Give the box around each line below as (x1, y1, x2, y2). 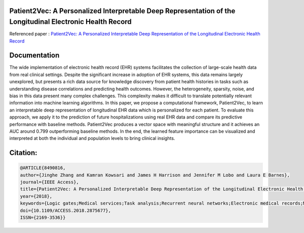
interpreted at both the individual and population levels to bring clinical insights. (9, 135, 175, 141)
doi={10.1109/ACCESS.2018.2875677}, (20, 208, 111, 213)
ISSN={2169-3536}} (20, 215, 66, 220)
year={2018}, (20, 193, 53, 199)
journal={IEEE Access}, (20, 179, 80, 185)
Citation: (9, 148, 37, 157)
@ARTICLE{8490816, (20, 165, 66, 171)
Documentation (9, 51, 60, 60)
